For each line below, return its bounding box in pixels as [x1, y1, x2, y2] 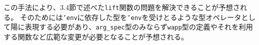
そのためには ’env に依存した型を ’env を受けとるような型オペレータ [20, 11, 241, 22]
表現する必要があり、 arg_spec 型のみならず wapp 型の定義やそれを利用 [24, 21, 253, 32]
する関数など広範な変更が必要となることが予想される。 [4, 31, 188, 41]
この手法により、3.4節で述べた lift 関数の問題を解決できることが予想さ [4, 2, 240, 12]
